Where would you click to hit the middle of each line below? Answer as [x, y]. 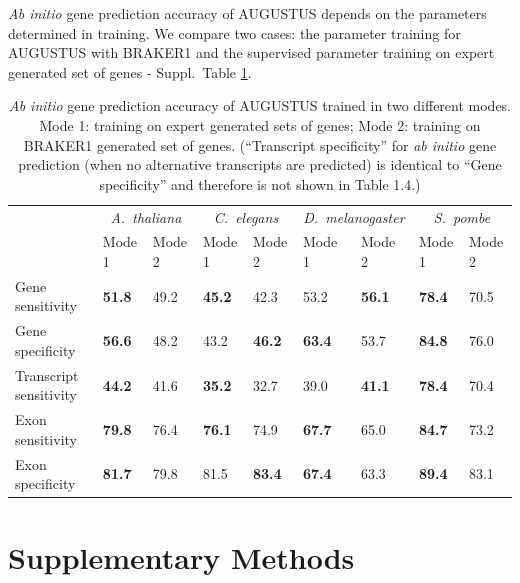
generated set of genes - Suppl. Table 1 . [130, 71]
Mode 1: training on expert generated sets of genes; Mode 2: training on [260, 124]
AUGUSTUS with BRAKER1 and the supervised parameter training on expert [251, 52]
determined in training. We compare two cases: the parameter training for [234, 32]
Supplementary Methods [181, 556]
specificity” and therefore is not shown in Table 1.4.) [260, 183]
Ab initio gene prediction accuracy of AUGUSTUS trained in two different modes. [260, 105]
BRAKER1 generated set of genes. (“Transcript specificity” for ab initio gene [260, 144]
